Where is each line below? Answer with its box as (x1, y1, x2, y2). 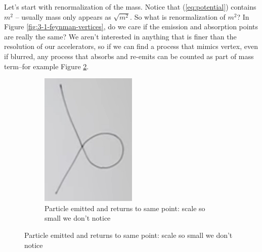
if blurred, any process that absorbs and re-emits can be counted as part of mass (4, 51, 254, 61)
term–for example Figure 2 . (4, 61, 89, 71)
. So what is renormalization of (130, 11, 226, 22)
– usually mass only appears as (15, 11, 111, 22)
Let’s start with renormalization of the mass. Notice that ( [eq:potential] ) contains (4, 2, 256, 12)
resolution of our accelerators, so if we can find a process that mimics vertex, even (4, 41, 258, 52)
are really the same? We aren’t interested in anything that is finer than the (4, 31, 237, 41)
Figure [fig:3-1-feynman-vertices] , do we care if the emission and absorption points (4, 21, 258, 32)
